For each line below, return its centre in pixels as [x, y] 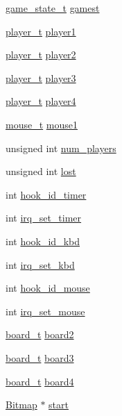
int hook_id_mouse [48, 288]
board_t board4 [40, 381]
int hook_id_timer [46, 194]
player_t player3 [41, 77]
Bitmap [21, 405]
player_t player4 [41, 101]
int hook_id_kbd [43, 241]
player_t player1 [41, 31]
